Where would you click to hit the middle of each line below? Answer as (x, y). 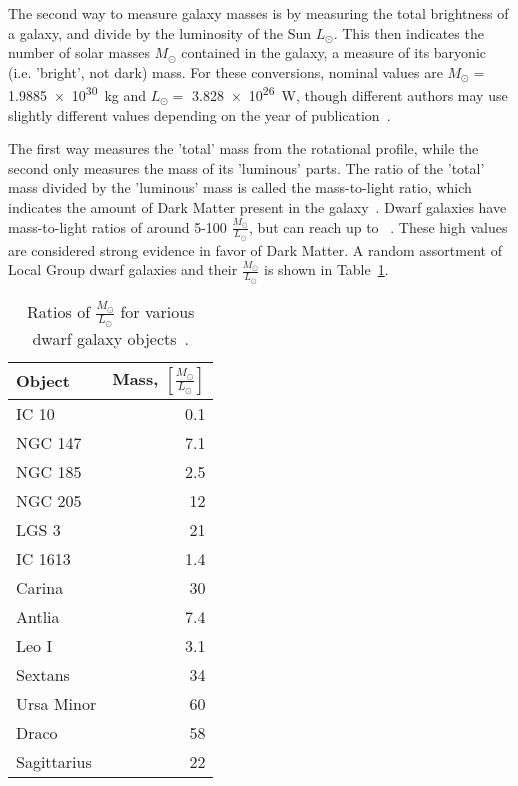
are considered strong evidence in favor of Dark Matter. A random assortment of (255, 249)
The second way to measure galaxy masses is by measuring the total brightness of (258, 13)
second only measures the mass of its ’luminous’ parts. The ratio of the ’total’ (246, 167)
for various (157, 311)
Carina (40, 587)
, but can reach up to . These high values (378, 226)
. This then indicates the (408, 32)
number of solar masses (79, 52)
